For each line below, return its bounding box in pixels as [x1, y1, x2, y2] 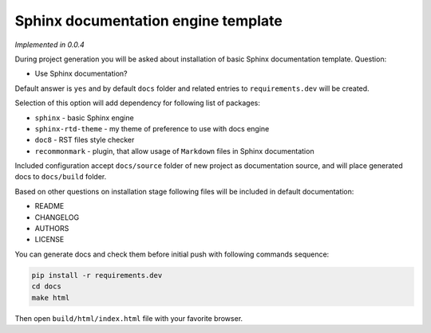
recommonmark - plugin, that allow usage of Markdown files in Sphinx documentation [34, 146, 314, 155]
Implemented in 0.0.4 [14, 40, 85, 49]
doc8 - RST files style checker [34, 135, 135, 145]
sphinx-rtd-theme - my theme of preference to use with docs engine [34, 123, 270, 133]
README [34, 202, 65, 211]
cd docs [31, 282, 61, 291]
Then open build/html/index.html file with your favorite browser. [14, 313, 243, 323]
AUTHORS [34, 224, 69, 233]
